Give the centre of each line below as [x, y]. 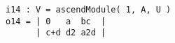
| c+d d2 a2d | [71, 33]
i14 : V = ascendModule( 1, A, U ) [89, 10]
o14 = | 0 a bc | [56, 21]
